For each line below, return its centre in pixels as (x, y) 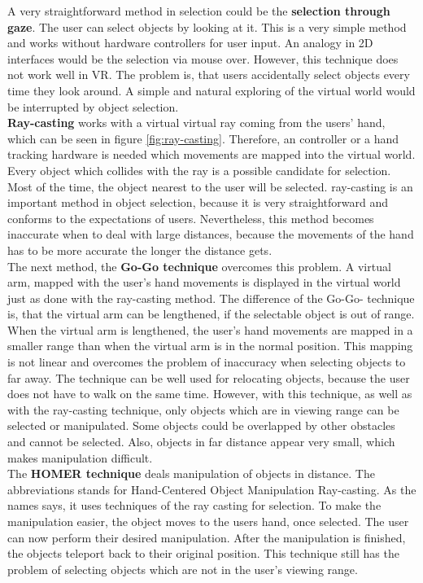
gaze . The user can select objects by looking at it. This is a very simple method (207, 26)
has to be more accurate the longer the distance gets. (140, 250)
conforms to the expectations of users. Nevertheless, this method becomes (191, 218)
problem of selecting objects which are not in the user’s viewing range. (183, 569)
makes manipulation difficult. (80, 457)
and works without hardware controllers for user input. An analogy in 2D (190, 43)
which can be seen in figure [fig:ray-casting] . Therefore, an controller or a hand (203, 138)
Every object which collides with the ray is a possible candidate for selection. (199, 170)
